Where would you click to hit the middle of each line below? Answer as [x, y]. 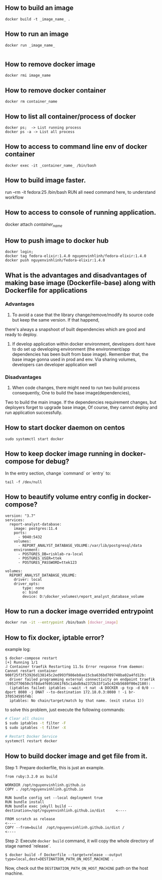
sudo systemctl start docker [34, 439]
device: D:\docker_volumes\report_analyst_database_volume [83, 596]
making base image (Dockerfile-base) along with [80, 283]
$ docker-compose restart [31, 658]
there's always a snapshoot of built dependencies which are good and [75, 329]
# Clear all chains [25, 719]
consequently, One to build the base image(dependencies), [71, 393]
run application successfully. [34, 413]
